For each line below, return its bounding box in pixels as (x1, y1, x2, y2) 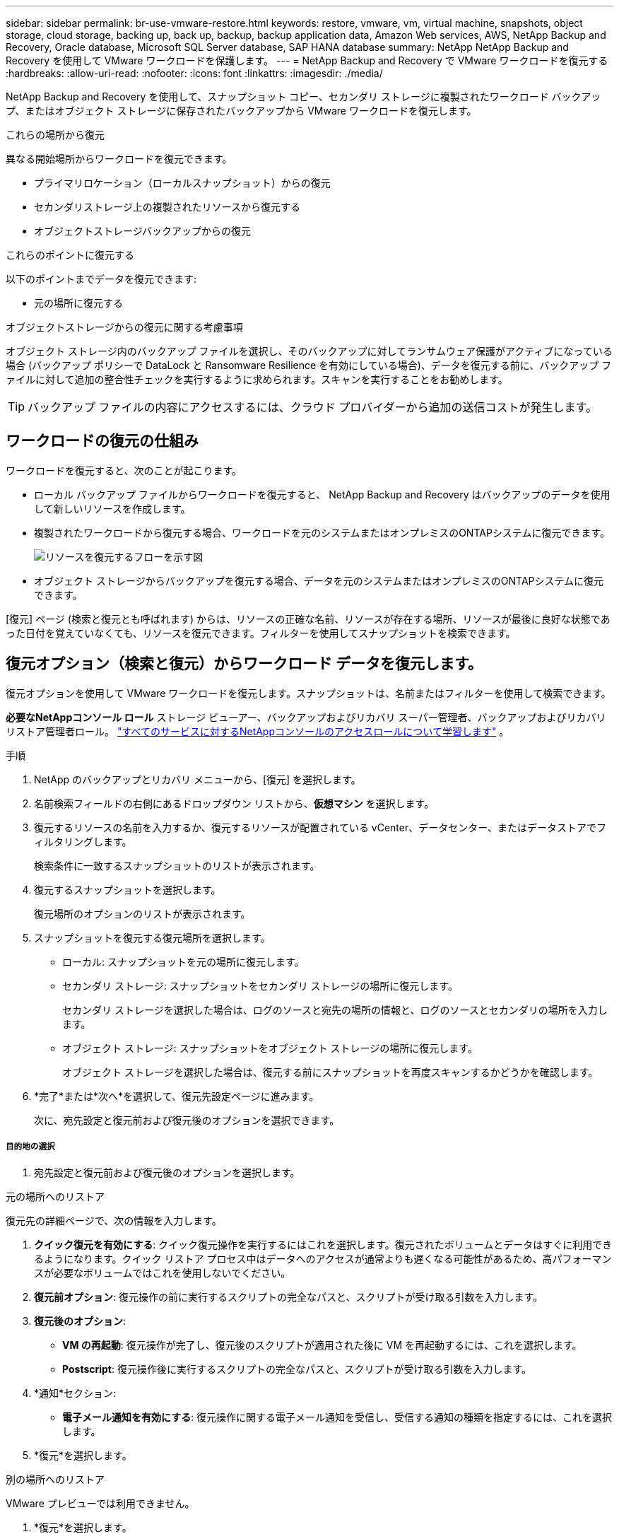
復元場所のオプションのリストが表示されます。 (34, 907, 251, 920)
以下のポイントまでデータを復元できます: (6, 273, 197, 285)
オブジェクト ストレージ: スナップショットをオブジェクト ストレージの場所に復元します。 (62, 1041, 478, 1054)
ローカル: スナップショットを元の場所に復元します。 (62, 955, 305, 968)
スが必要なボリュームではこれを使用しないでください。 (34, 1267, 291, 1280)
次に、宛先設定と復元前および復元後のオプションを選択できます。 (34, 1113, 340, 1126)
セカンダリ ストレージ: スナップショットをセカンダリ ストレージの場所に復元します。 (62, 979, 458, 992)
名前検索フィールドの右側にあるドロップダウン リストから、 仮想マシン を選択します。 (34, 797, 435, 809)
